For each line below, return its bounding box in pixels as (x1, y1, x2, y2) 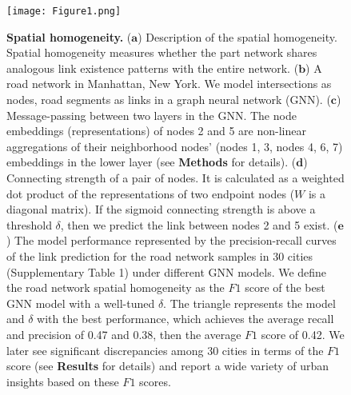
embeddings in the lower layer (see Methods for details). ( (6, 154, 297, 170)
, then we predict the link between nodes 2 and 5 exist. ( (60, 216, 338, 233)
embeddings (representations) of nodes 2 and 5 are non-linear (6, 122, 306, 139)
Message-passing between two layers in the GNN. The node (6, 106, 297, 123)
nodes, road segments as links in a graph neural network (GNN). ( (6, 91, 331, 108)
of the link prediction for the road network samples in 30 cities (6, 247, 313, 264)
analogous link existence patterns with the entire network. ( (6, 59, 299, 76)
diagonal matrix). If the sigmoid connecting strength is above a (6, 201, 316, 217)
